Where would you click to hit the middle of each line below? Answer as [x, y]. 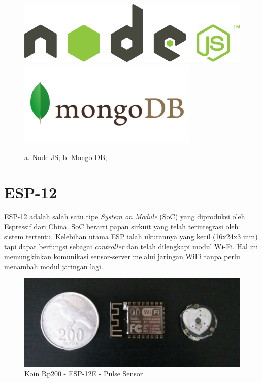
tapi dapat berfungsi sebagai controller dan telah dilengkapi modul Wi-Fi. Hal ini [131, 246]
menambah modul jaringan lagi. [54, 266]
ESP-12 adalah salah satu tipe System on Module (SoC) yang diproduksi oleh [125, 216]
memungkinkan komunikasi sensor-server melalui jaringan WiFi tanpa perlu [122, 256]
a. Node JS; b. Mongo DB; [66, 157]
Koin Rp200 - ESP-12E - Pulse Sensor [84, 374]
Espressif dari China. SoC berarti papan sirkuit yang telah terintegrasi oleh [121, 226]
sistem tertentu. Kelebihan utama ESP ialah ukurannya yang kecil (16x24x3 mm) [131, 236]
